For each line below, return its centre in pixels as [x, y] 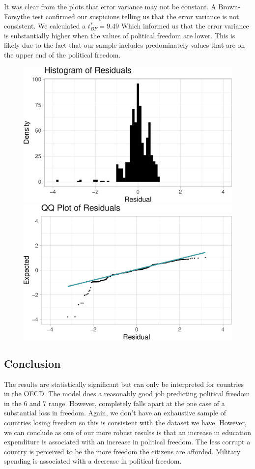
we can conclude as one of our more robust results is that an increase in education [128, 432]
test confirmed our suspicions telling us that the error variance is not [136, 16]
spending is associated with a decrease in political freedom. [93, 461]
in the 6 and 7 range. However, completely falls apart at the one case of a [114, 403]
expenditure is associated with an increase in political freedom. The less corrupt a [127, 442]
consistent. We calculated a [45, 26]
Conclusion [32, 363]
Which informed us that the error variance [185, 26]
